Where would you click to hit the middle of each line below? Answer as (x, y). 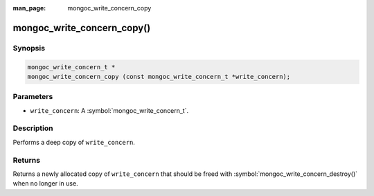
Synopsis (29, 48)
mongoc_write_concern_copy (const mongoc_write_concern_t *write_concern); (159, 77)
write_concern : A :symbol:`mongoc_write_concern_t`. (109, 110)
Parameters (33, 97)
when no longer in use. (46, 184)
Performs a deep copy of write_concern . (74, 142)
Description (33, 128)
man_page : (29, 8)
